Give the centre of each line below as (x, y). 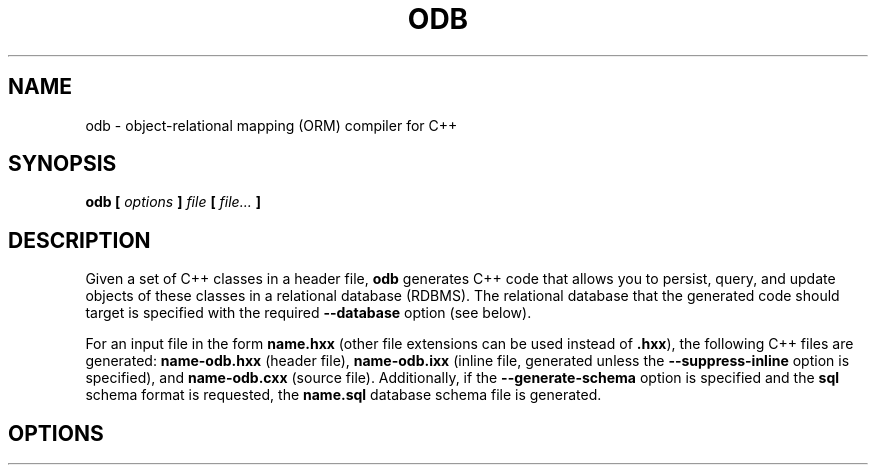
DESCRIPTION (79, 240)
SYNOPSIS (62, 164)
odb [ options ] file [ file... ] (173, 202)
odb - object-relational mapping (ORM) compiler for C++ (271, 125)
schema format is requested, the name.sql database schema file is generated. (343, 395)
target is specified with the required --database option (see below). (308, 313)
